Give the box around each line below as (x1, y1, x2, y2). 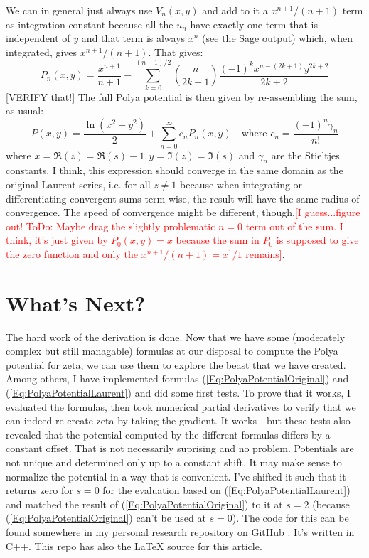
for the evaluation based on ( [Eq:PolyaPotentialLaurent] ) (102, 483, 351, 498)
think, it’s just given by (6, 232, 108, 247)
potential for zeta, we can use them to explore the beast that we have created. (6, 357, 346, 372)
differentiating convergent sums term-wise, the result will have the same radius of (6, 191, 360, 205)
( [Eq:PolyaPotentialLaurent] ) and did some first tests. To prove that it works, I (6, 385, 351, 399)
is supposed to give (276, 232, 359, 247)
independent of (6, 31, 70, 45)
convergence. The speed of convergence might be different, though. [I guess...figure (6, 205, 360, 220)
